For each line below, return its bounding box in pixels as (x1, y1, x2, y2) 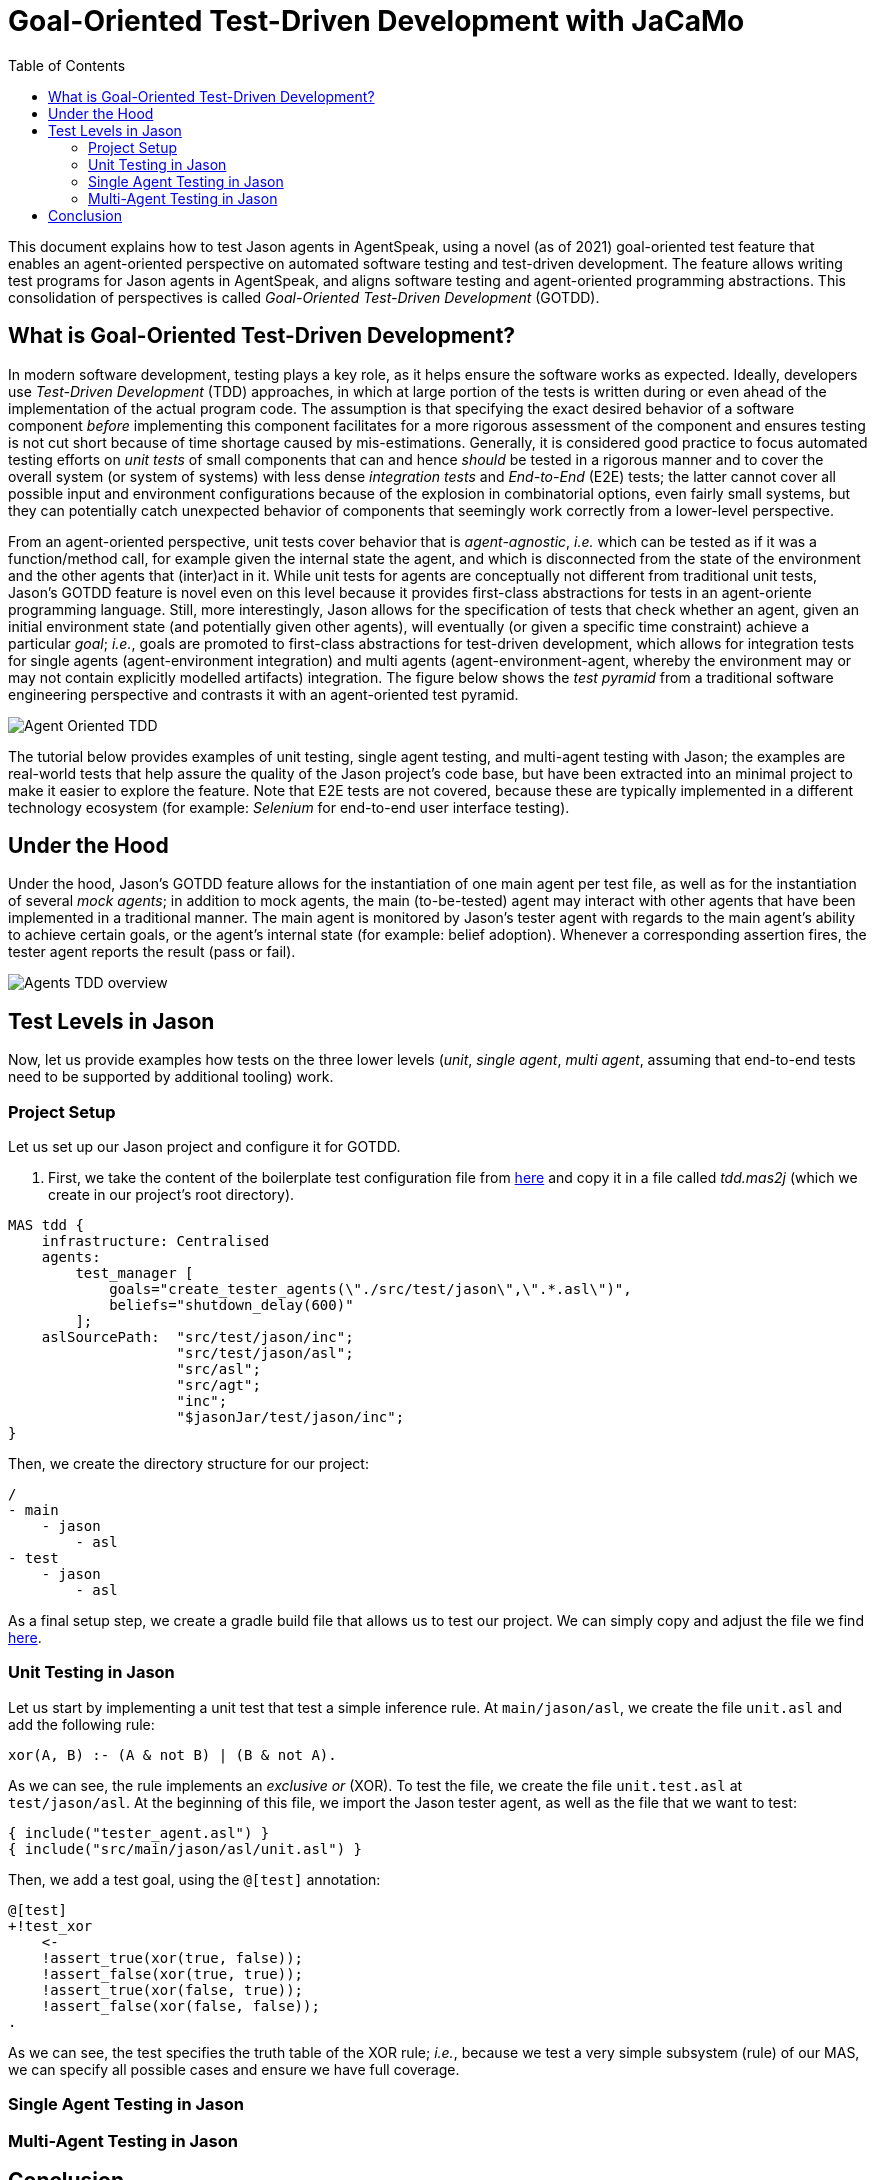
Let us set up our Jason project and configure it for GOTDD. (8, 1138, 401, 1156)
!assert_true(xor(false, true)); (41, 1981, 304, 1998)
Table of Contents (8, 56, 126, 74)
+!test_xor (8, 1917, 93, 1934)
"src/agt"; (176, 1377, 261, 1394)
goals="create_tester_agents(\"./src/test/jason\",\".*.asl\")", (109, 1281, 632, 1298)
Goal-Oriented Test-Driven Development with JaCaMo (8, 4, 745, 38)
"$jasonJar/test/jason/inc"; (176, 1409, 405, 1426)
